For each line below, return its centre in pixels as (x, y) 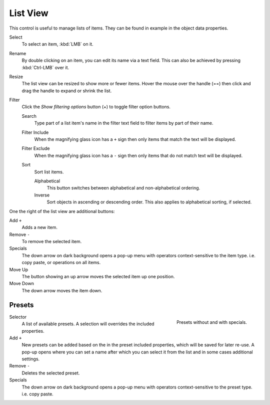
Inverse (42, 195)
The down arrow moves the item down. (62, 290)
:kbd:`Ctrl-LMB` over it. (45, 67)
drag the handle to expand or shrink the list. (67, 91)
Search (29, 116)
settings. (31, 359)
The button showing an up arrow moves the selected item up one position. (98, 277)
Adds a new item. (39, 228)
